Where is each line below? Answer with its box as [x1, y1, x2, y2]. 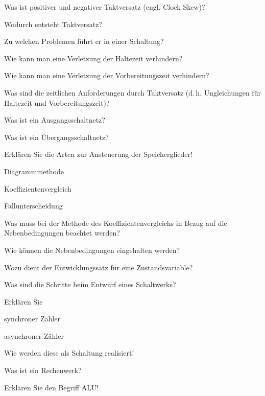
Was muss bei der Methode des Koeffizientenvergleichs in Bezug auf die [4, 217, 227, 228]
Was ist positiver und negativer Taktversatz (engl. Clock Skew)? [4, 2, 205, 12]
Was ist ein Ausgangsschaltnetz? [4, 114, 105, 125]
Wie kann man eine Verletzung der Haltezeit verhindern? [4, 53, 183, 63]
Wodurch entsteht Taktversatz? [4, 18, 102, 29]
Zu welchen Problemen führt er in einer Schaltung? [4, 36, 164, 46]
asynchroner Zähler [4, 330, 64, 341]
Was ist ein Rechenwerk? [4, 365, 82, 376]
